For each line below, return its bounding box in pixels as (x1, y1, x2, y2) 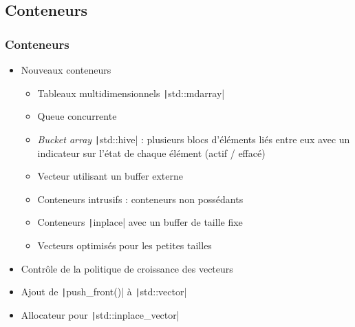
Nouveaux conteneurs (21, 63, 111, 76)
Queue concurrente (37, 109, 117, 123)
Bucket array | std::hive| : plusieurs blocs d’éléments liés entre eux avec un (37, 131, 350, 146)
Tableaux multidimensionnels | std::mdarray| (37, 85, 225, 100)
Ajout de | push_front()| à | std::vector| (21, 284, 187, 299)
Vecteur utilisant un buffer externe (37, 169, 183, 183)
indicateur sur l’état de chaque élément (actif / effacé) (37, 145, 266, 160)
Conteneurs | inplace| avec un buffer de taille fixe (37, 215, 243, 229)
